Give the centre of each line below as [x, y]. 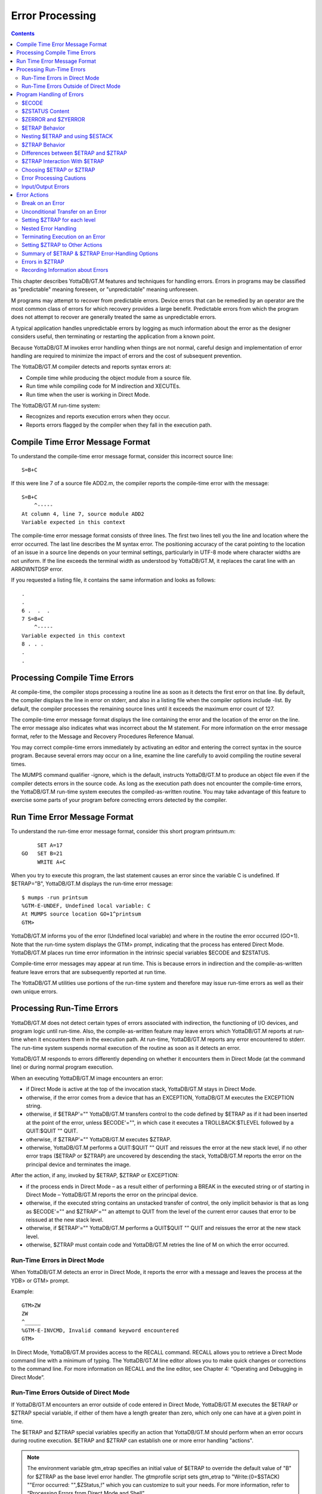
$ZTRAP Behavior [44, 145]
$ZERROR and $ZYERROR [53, 120]
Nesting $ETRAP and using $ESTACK [67, 136]
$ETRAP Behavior [44, 128]
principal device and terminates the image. [78, 1164]
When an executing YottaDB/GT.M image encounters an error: [87, 1078]
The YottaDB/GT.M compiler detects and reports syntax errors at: [91, 367]
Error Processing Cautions [54, 178]
